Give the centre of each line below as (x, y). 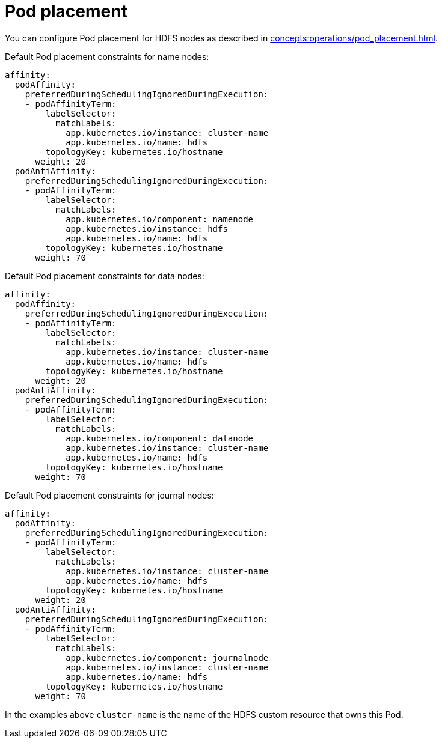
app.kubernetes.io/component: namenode (160, 219)
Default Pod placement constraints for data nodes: (105, 276)
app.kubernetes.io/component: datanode (160, 438)
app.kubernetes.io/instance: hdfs (147, 229)
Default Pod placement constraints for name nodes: (107, 56)
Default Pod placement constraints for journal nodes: (109, 495)
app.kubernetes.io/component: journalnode (167, 657)
